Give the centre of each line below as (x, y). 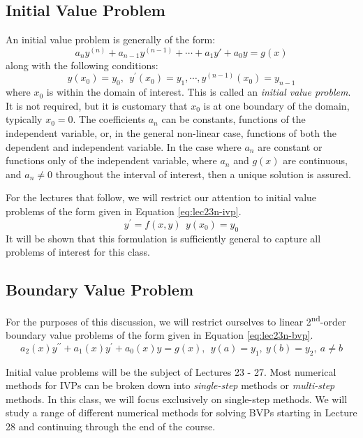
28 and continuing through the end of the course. (111, 426)
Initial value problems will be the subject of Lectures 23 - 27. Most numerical (171, 371)
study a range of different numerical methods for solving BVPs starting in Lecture (181, 413)
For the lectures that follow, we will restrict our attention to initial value (161, 197)
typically (24, 119)
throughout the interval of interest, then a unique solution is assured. (203, 174)
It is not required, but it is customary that (97, 105)
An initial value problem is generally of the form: (111, 39)
